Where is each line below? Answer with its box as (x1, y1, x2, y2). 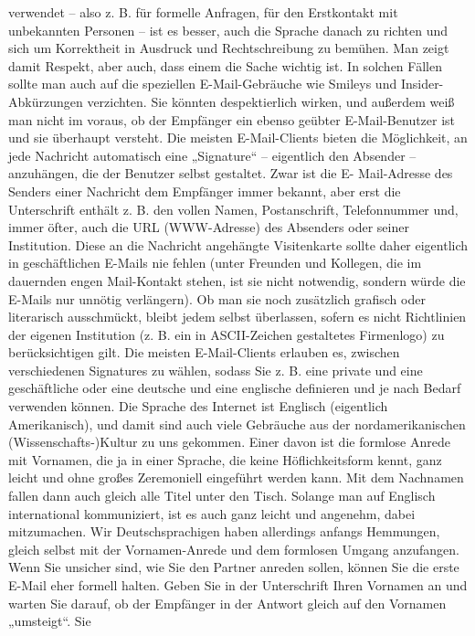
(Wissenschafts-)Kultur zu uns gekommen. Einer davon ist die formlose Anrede (8, 432, 450, 451)
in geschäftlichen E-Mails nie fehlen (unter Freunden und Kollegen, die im (8, 253, 422, 272)
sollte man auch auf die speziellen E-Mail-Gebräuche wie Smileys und (8, 74, 397, 93)
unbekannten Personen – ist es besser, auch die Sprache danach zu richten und (8, 20, 449, 39)
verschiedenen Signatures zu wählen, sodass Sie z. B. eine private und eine (8, 360, 423, 379)
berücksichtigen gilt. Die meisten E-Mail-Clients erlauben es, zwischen (8, 343, 400, 362)
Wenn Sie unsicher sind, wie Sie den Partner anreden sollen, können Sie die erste (8, 557, 459, 577)
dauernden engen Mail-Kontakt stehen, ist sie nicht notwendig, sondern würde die (8, 270, 466, 290)
